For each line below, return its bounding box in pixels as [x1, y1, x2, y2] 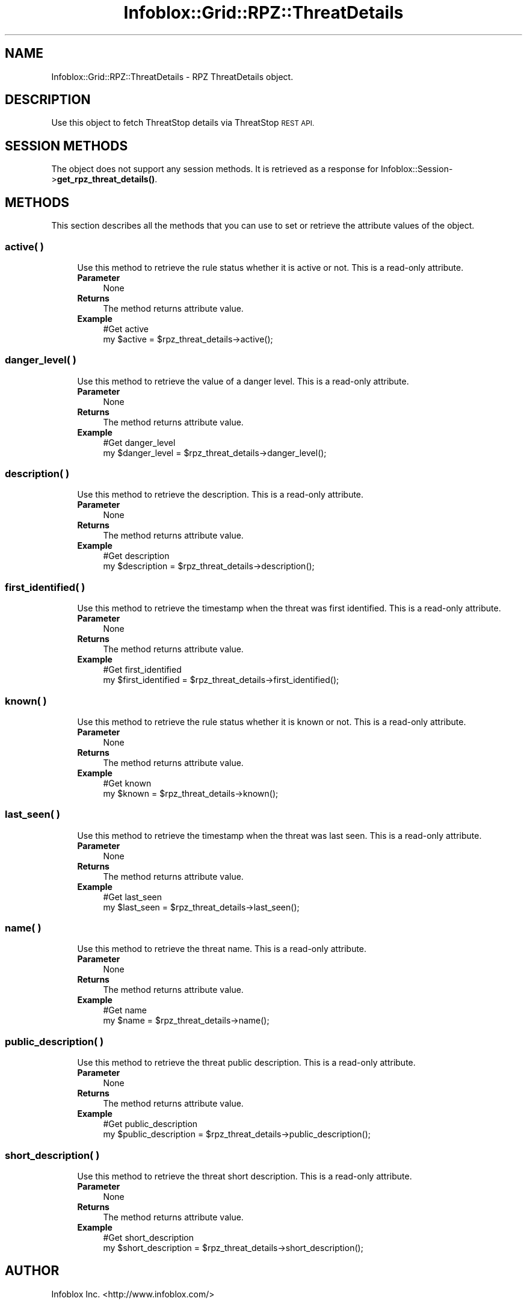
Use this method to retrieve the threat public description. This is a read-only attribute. [77, 1057, 416, 1068]
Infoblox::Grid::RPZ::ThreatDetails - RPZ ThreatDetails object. [51, 71, 294, 82]
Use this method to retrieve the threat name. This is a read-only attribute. [77, 944, 367, 954]
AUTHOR [5, 1263, 60, 1279]
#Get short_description [103, 1232, 194, 1243]
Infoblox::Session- [380, 164, 453, 175]
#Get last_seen [103, 891, 162, 902]
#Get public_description [103, 1119, 198, 1129]
